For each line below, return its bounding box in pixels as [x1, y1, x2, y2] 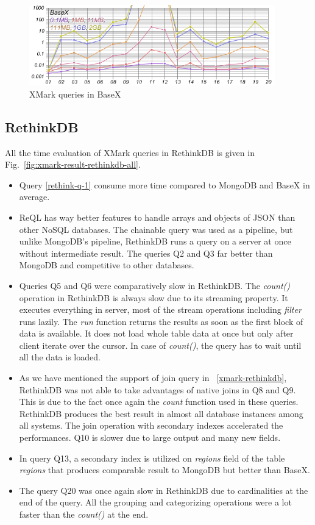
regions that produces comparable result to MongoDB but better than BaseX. [19, 463, 310, 476]
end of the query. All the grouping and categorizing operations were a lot [19, 496, 292, 509]
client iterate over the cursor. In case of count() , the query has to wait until [19, 338, 302, 351]
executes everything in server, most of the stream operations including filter [19, 303, 302, 316]
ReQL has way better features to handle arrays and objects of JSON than [19, 210, 296, 223]
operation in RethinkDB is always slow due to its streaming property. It [19, 291, 288, 304]
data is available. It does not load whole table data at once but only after [19, 327, 294, 340]
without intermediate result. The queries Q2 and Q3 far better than [19, 246, 273, 259]
